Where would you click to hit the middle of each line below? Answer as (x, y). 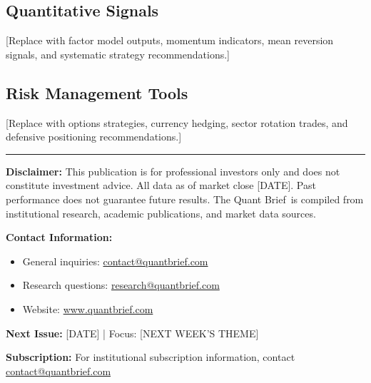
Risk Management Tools (97, 92)
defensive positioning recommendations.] (94, 137)
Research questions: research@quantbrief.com (121, 285)
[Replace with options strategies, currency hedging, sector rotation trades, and (177, 122)
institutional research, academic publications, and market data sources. (161, 213)
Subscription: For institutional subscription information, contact (151, 357)
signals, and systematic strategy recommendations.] (118, 54)
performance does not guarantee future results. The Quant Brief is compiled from (185, 199)
